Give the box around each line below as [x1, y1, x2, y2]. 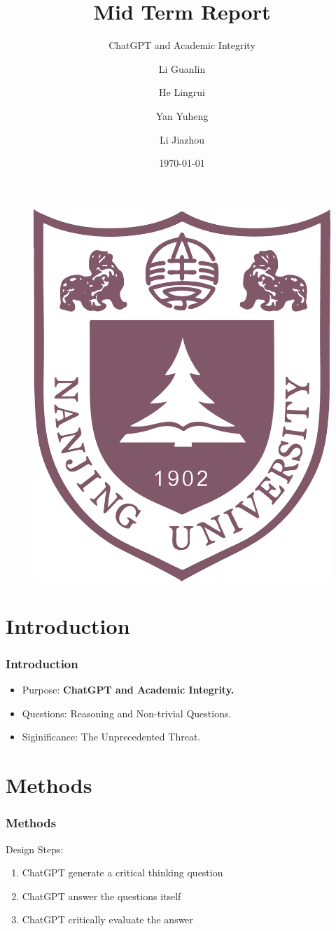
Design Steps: [6, 841, 64, 856]
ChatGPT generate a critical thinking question [22, 865, 223, 880]
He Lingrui [159, 85, 205, 99]
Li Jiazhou [159, 132, 205, 146]
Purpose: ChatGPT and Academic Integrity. [22, 682, 234, 697]
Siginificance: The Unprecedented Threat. [22, 729, 201, 744]
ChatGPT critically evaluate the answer [22, 912, 194, 927]
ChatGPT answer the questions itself [22, 888, 181, 903]
